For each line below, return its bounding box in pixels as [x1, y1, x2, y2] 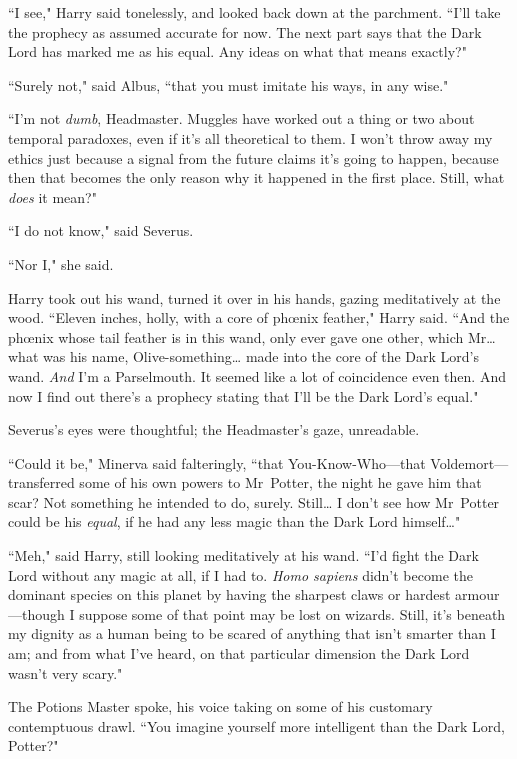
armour [455, 584, 500, 605]
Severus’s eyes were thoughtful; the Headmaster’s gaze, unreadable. [8, 419, 420, 440]
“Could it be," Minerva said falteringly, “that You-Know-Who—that [8, 452, 426, 473]
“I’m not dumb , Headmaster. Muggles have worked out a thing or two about [8, 108, 475, 129]
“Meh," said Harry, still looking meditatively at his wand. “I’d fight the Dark [8, 545, 479, 566]
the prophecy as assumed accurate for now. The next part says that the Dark [8, 21, 482, 42]
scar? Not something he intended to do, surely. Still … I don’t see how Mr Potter [8, 491, 500, 512]
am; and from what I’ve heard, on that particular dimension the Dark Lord [8, 643, 470, 664]
